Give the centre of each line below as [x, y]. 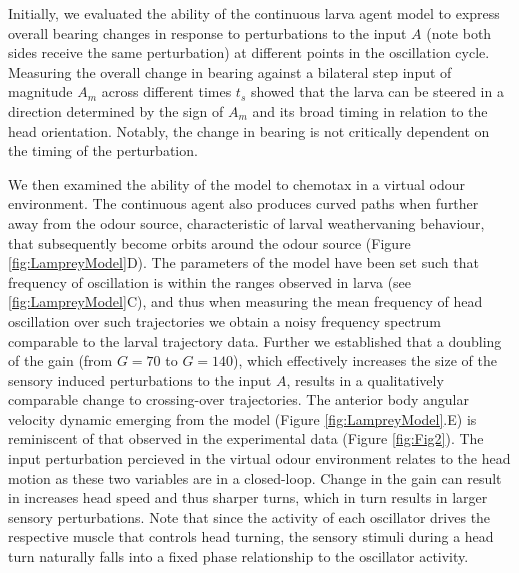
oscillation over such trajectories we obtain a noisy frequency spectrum [225, 320]
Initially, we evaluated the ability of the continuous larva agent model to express [254, 13]
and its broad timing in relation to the [370, 110]
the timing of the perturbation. [103, 150]
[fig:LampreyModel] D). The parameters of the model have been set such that [243, 262]
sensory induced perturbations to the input [140, 379]
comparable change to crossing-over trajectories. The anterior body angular [238, 399]
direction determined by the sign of [116, 110]
